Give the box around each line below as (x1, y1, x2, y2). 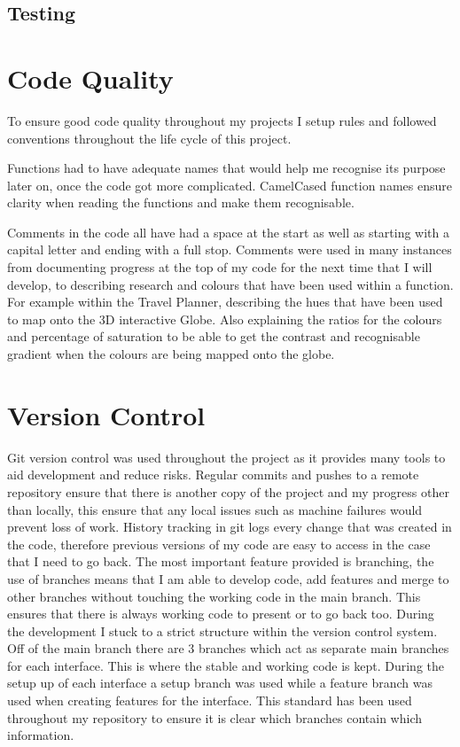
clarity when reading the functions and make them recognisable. (7, 193, 355, 212)
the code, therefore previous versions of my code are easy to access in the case (7, 534, 431, 553)
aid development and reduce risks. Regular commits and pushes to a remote (7, 465, 419, 484)
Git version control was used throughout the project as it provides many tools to (7, 447, 446, 466)
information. (7, 726, 74, 744)
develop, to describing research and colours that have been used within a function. (7, 275, 454, 293)
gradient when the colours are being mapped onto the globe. (7, 345, 335, 363)
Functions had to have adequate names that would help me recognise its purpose (7, 159, 446, 177)
